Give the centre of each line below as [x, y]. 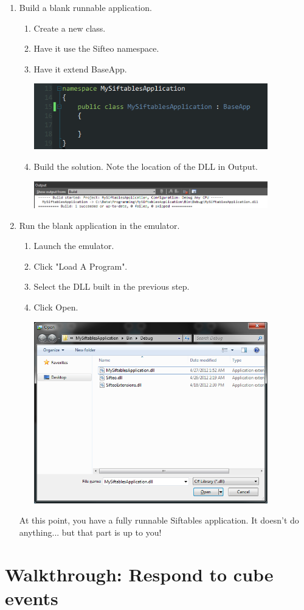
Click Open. [56, 307]
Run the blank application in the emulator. [99, 225]
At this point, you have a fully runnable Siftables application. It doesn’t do [159, 520]
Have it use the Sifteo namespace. [96, 48]
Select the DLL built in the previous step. [112, 286]
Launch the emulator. [74, 246]
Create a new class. [70, 28]
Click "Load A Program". [81, 266]
